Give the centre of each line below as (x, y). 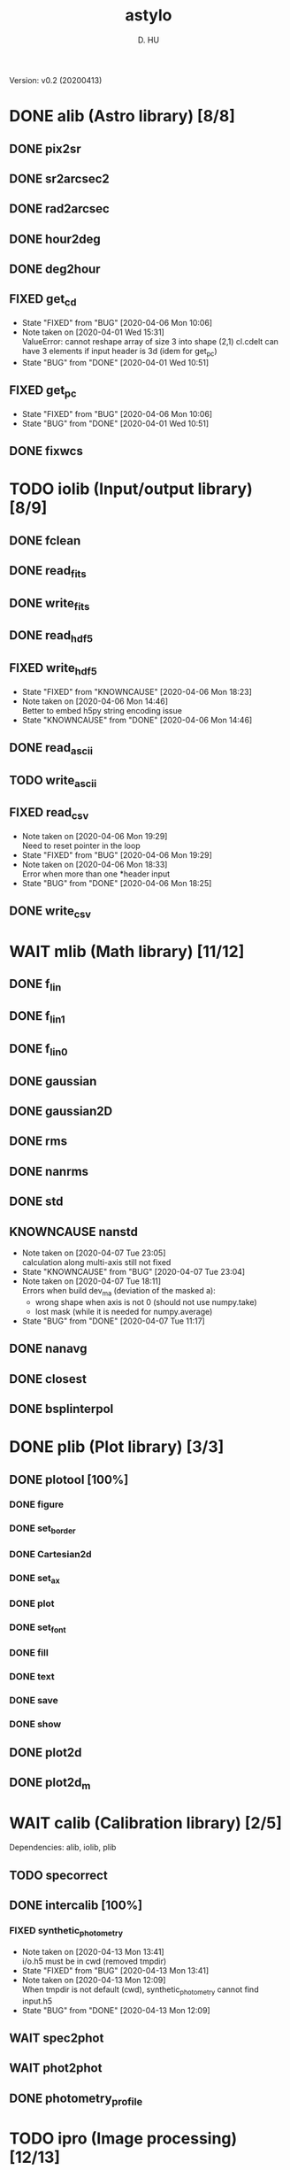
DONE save (34, 1700)
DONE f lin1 (37, 1017)
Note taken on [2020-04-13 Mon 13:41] (93, 1951)
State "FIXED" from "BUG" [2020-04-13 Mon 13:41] (115, 1970)
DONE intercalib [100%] (76, 1906)
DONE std (36, 1202)
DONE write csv (50, 912)
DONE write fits (50, 604)
